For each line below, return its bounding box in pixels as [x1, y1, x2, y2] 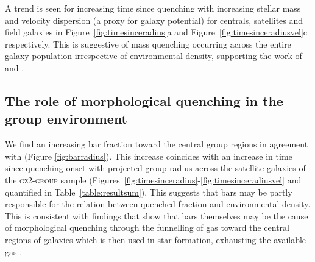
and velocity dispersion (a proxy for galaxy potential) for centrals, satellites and [5, 13, 303, 26]
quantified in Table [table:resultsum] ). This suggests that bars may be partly [5, 185, 292, 198]
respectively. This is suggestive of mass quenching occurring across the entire [5, 37, 291, 50]
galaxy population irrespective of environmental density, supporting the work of [5, 49, 302, 62]
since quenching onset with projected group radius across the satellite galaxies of [5, 161, 306, 174]
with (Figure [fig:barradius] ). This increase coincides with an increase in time [5, 149, 292, 162]
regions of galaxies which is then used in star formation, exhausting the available [5, 233, 306, 246]
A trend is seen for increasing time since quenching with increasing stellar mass [5, 2, 301, 14]
